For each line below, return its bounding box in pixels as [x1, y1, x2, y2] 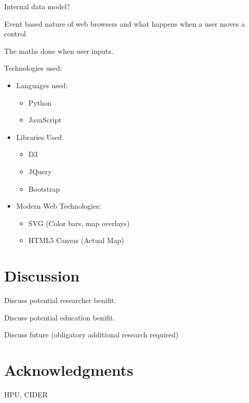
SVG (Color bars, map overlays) [28, 217, 130, 228]
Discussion [4, 265, 80, 286]
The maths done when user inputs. [4, 45, 113, 56]
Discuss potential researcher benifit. [4, 295, 117, 306]
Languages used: [16, 79, 68, 90]
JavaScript [28, 114, 62, 125]
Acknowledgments [4, 359, 133, 380]
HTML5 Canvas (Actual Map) [28, 235, 124, 246]
